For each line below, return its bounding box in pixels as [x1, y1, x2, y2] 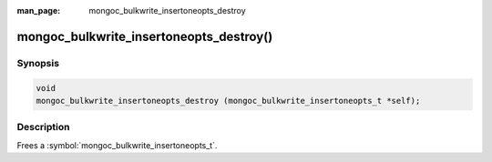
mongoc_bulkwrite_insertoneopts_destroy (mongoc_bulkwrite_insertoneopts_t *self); [36, 96, 421, 106]
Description [16, 121, 70, 134]
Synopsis [16, 56, 59, 69]
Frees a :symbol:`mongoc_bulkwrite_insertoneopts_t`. [16, 139, 218, 150]
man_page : [16, 5, 61, 15]
